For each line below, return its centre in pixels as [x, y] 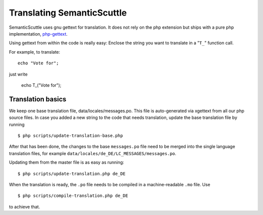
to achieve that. [25, 207]
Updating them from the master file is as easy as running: [66, 162]
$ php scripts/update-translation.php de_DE [72, 174]
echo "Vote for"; [38, 63]
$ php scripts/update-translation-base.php [70, 136]
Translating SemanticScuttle [68, 13]
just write [18, 74]
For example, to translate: [35, 52]
